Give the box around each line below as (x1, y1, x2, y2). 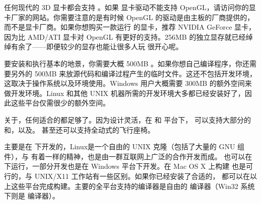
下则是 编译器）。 (4, 190, 59, 201)
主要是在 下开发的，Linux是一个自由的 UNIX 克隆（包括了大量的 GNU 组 (4, 141, 245, 152)
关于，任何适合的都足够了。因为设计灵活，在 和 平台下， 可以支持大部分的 (4, 114, 251, 125)
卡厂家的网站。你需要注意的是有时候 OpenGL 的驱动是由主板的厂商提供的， (4, 12, 254, 22)
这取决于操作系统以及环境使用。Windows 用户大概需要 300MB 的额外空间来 (4, 78, 252, 88)
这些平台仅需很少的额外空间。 (11, 97, 110, 108)
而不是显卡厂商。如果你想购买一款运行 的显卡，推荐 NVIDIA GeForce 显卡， (4, 22, 256, 32)
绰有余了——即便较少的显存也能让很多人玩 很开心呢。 (4, 41, 183, 52)
